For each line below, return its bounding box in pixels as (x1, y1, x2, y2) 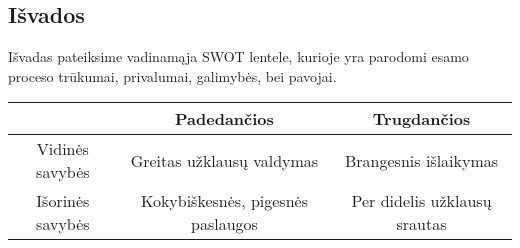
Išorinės (36, 189, 90, 213)
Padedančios (175, 107, 274, 131)
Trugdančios (372, 107, 471, 131)
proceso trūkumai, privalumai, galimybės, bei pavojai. (8, 65, 337, 86)
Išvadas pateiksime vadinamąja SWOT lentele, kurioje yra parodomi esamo (8, 46, 469, 67)
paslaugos (190, 212, 258, 236)
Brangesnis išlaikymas (345, 148, 499, 172)
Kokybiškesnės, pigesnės (140, 189, 308, 213)
